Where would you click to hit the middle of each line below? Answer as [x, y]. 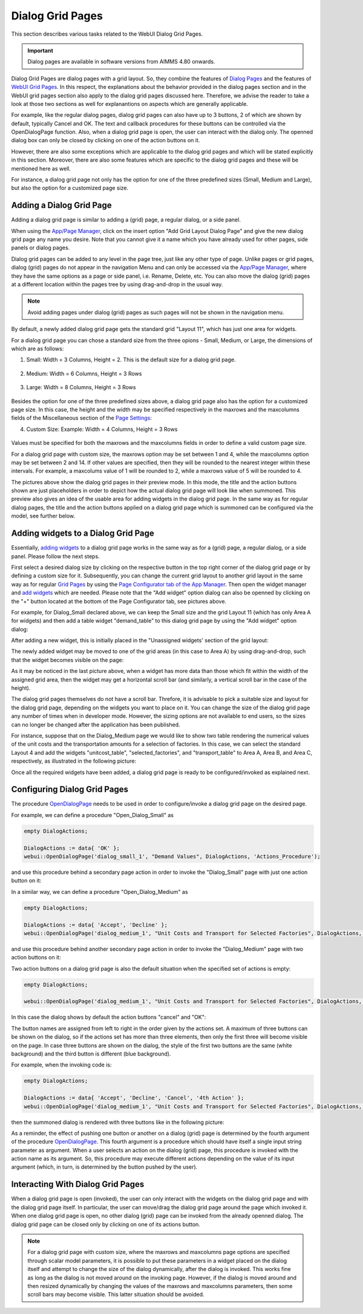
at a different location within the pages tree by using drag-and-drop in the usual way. [117, 284]
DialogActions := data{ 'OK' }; [72, 848]
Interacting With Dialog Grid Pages [78, 1184]
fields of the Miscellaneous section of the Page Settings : [82, 418]
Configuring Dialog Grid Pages [70, 790]
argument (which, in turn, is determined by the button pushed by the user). [104, 1167]
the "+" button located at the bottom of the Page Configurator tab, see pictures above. [119, 601]
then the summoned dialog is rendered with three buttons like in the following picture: [118, 1122]
